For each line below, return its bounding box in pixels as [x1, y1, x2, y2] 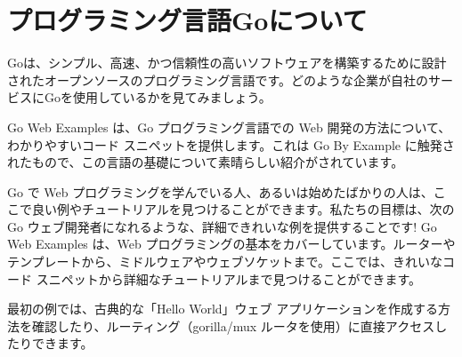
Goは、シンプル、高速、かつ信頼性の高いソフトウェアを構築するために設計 [7, 53, 447, 72]
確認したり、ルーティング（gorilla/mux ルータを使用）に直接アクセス [31, 316, 435, 335]
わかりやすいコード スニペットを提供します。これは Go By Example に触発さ [7, 135, 455, 154]
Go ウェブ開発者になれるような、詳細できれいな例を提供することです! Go [7, 217, 437, 235]
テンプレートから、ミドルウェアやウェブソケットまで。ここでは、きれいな [7, 252, 443, 271]
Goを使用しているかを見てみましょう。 [44, 88, 272, 107]
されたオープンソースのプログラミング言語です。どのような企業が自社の [7, 70, 429, 89]
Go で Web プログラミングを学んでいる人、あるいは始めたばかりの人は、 [7, 182, 434, 201]
